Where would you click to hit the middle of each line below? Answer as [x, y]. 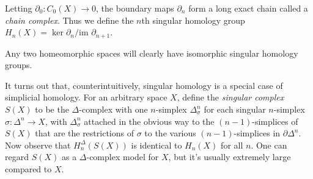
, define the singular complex [230, 97]
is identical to [156, 145]
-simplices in [257, 133]
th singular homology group [193, 20]
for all [232, 145]
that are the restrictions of [84, 133]
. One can [269, 145]
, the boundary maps [135, 8]
